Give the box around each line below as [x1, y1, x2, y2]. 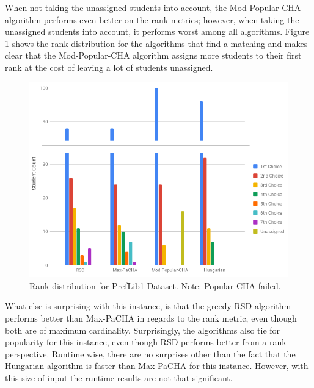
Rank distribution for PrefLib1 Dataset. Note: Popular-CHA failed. [29, 279, 281, 292]
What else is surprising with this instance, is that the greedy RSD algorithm [5, 300, 291, 312]
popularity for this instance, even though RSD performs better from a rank [5, 336, 287, 348]
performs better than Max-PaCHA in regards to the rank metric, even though [5, 312, 297, 325]
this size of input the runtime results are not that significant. [5, 371, 233, 384]
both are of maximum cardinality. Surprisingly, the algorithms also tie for [5, 323, 280, 336]
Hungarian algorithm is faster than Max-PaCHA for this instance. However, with [5, 359, 309, 372]
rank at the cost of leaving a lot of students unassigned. [5, 60, 213, 73]
